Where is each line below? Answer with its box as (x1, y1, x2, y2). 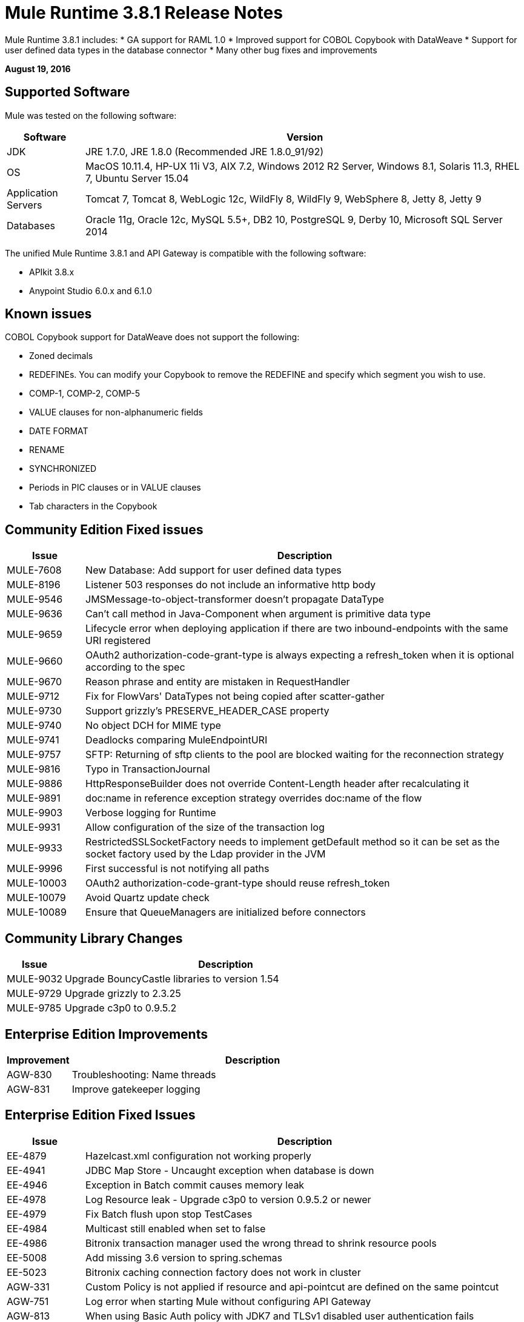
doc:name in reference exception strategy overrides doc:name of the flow (85, 792, 422, 805)
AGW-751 (7, 1295, 49, 1307)
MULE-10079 (7, 891, 66, 904)
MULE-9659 (7, 628, 62, 641)
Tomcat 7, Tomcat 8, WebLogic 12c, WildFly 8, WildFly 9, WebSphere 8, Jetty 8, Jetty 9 (85, 192, 482, 205)
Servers (7, 198, 42, 211)
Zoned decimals (29, 351, 93, 361)
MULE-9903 (7, 807, 63, 819)
